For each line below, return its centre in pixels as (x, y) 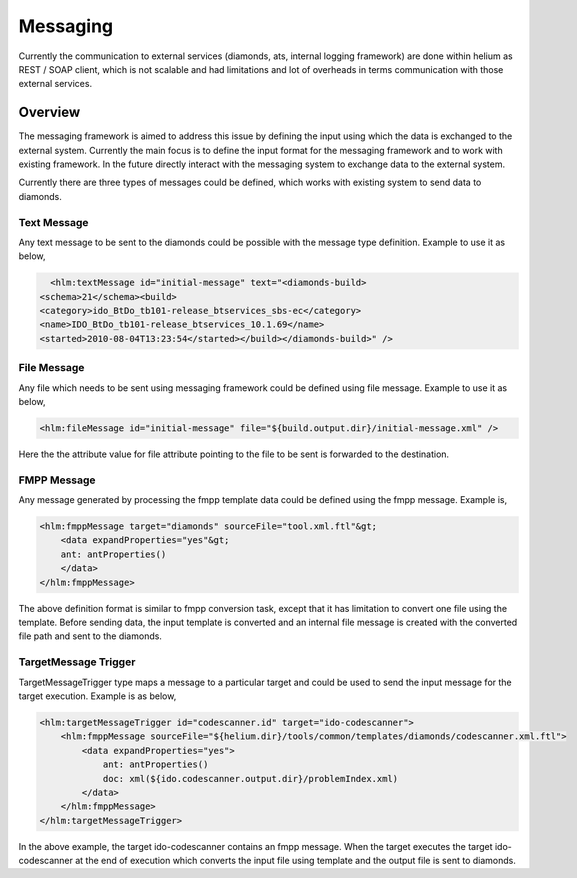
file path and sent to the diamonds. (90, 636)
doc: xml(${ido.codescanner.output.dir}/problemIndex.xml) (250, 778)
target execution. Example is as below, (97, 696)
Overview (49, 112)
